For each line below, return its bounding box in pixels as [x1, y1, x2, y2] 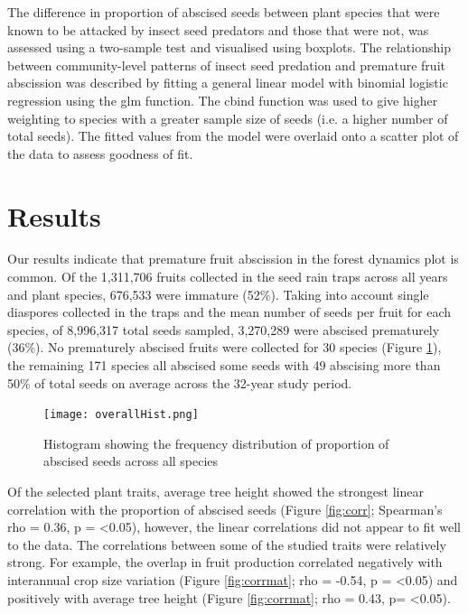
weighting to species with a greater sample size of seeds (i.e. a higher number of [7, 108, 448, 127]
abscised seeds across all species [43, 451, 219, 470]
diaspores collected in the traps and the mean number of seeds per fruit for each [7, 302, 451, 321]
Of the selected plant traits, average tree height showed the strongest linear [7, 482, 424, 501]
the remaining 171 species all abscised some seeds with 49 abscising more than [7, 356, 441, 375]
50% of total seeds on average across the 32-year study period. [7, 373, 352, 392]
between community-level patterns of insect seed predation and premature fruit [7, 55, 445, 74]
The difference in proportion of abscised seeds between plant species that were [7, 3, 440, 21]
